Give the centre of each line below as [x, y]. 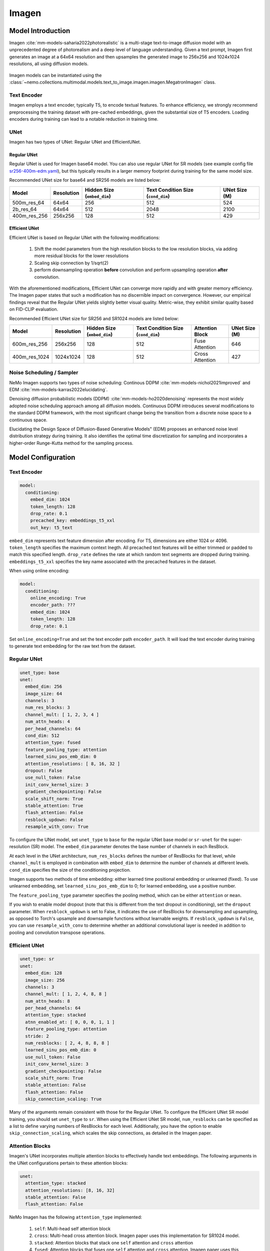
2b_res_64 [24, 209]
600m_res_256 [30, 344]
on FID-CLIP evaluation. [34, 309]
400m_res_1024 [31, 357]
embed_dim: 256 [44, 687]
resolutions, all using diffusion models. [49, 64]
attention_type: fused [53, 743]
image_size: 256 [45, 980]
